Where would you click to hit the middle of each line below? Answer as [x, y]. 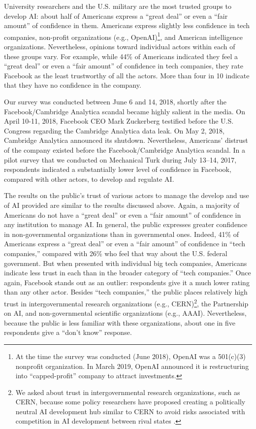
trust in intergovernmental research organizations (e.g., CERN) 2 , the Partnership [126, 302]
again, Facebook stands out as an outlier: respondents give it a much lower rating [127, 282]
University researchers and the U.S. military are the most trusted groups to [118, 6]
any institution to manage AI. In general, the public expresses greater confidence [126, 224]
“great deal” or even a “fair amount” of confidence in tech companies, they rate [124, 66]
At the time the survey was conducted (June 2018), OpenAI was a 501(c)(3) [130, 356]
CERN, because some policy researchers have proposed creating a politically [130, 402]
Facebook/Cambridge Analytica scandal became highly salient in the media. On [125, 111]
